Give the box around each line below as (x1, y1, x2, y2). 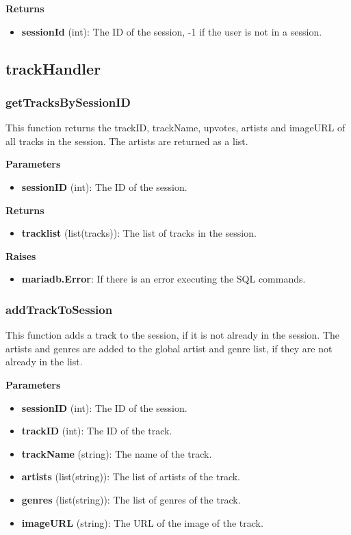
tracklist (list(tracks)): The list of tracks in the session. (21, 226, 257, 240)
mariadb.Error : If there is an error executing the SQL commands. (21, 272, 306, 286)
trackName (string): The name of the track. (21, 446, 212, 460)
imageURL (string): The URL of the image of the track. (21, 515, 263, 530)
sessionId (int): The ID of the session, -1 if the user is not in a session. (21, 24, 322, 38)
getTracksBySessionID (5, 93, 131, 110)
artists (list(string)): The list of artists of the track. (21, 469, 241, 484)
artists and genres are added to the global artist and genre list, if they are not (5, 341, 333, 355)
